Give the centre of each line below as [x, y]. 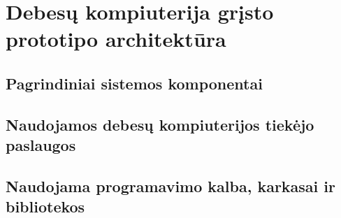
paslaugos [41, 145]
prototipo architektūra [116, 39]
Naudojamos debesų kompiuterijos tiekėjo [160, 124]
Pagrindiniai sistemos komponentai [134, 83]
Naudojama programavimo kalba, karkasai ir [170, 186]
